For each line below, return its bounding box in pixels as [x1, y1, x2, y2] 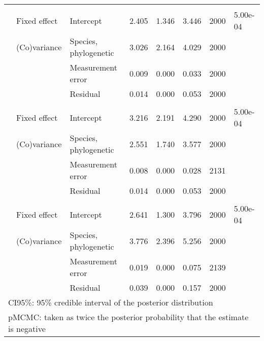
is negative [8, 323, 46, 334]
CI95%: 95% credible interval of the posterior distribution [8, 296, 213, 308]
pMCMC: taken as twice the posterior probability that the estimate [8, 311, 249, 323]
